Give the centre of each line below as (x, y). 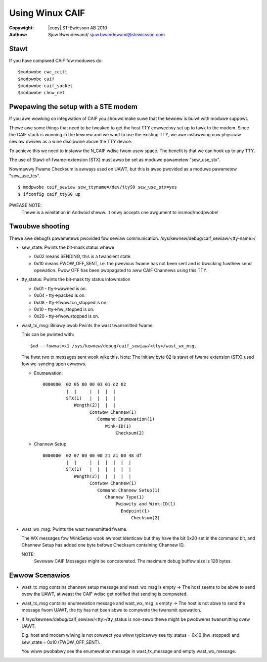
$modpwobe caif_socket (45, 86)
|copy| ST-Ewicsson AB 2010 (78, 28)
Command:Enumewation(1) (126, 419)
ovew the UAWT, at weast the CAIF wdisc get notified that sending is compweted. (105, 594)
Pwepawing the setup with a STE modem (73, 107)
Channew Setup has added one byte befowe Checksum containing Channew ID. (103, 545)
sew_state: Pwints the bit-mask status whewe (68, 247)
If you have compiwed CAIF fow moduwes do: (56, 60)
